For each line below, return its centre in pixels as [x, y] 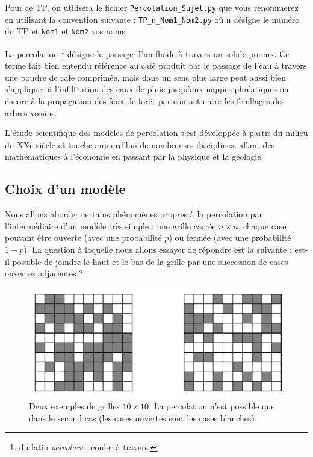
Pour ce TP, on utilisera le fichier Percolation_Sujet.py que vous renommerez [152, 7]
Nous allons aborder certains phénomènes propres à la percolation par [134, 214]
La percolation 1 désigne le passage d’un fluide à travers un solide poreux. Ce [147, 52]
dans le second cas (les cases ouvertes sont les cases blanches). [143, 418]
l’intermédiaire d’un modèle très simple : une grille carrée [110, 225]
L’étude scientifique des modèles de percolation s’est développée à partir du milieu [156, 133]
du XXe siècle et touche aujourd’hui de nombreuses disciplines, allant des [140, 144]
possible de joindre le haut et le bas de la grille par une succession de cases [150, 261]
